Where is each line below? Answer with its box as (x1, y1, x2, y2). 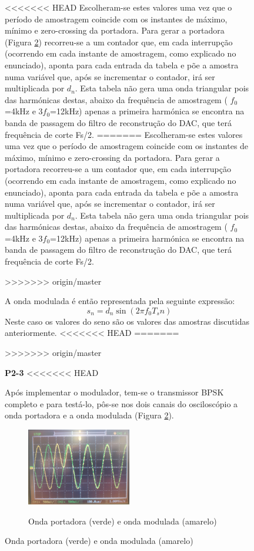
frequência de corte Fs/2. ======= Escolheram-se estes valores (5, 128, 243, 140)
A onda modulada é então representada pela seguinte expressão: (5, 295, 235, 307)
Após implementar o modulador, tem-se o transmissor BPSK (5, 386, 224, 398)
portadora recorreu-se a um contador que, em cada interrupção (5, 163, 231, 175)
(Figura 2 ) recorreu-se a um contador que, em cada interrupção (5, 35, 233, 48)
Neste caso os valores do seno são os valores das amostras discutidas (5, 315, 249, 327)
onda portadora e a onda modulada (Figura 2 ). (5, 409, 174, 421)
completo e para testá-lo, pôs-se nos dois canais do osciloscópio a (5, 397, 238, 410)
